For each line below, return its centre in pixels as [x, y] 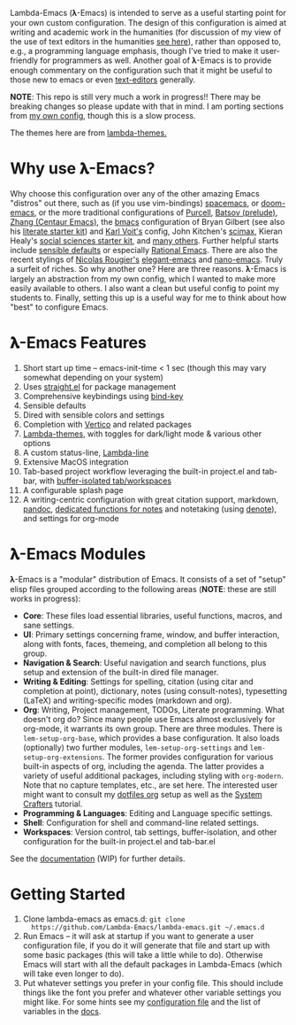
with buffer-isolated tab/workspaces [105, 481]
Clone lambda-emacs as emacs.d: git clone [104, 919]
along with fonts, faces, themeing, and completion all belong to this [145, 644]
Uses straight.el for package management [99, 386]
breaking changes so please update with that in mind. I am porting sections [147, 106]
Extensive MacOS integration [76, 462]
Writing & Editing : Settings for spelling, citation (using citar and [138, 682]
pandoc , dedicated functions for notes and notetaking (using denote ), [150, 509]
